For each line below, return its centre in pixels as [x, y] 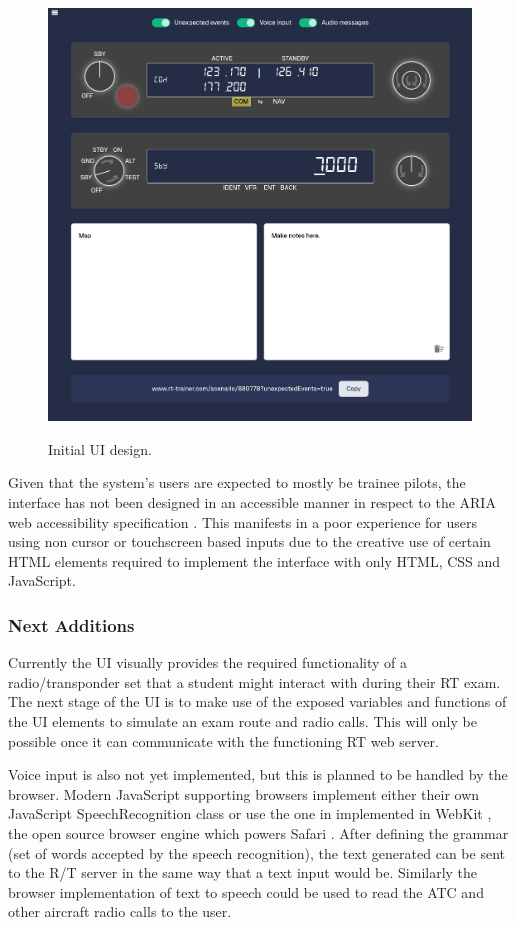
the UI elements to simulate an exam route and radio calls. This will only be [242, 720]
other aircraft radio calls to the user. [120, 911]
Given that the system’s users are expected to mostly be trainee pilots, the [237, 482]
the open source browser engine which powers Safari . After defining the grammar [258, 832]
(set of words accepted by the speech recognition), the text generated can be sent [256, 852]
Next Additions [71, 624]
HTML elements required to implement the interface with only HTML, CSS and [254, 560]
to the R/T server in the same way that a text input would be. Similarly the [243, 872]
